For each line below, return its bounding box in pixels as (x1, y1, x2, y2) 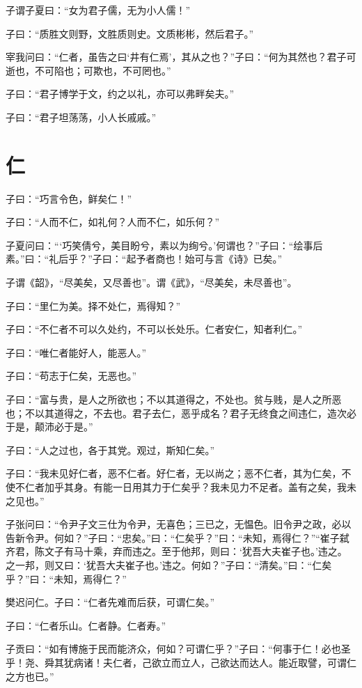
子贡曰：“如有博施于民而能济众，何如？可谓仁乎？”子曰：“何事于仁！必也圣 (6, 641, 351, 656)
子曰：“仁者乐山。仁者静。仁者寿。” (6, 618, 166, 632)
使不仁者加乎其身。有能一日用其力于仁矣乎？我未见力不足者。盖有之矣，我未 (6, 480, 356, 494)
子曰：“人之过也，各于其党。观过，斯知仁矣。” (6, 442, 215, 457)
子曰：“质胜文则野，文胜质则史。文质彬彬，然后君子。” (6, 26, 254, 40)
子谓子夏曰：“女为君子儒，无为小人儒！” (6, 3, 191, 17)
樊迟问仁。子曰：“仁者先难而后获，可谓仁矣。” (6, 595, 215, 609)
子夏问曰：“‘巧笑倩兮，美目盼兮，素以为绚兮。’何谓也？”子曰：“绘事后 (6, 237, 323, 252)
